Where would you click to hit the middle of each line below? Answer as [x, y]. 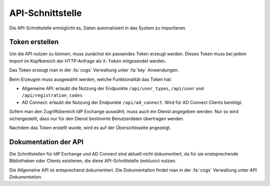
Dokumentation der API [46, 142]
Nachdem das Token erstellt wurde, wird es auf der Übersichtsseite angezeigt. [90, 128]
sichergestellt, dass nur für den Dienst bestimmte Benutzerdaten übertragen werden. [97, 118]
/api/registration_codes [52, 95]
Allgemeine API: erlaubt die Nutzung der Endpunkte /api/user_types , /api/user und [113, 89]
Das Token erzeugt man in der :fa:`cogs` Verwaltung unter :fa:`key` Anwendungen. [94, 70]
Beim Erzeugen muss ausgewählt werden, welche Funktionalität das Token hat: [90, 79]
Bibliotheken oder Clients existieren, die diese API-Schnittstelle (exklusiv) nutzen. [93, 161]
